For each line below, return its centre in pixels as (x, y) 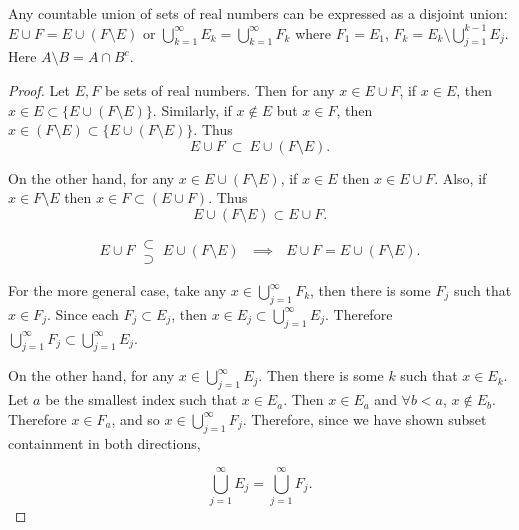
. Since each (82, 313)
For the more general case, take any (117, 290)
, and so (135, 418)
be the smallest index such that (141, 399)
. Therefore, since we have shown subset (364, 418)
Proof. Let (39, 89)
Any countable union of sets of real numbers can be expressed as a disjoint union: (258, 13)
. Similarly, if (192, 109)
